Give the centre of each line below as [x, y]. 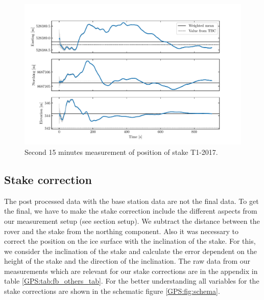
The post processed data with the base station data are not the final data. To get [131, 201]
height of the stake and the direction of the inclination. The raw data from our [127, 261]
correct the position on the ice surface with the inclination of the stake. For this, [130, 241]
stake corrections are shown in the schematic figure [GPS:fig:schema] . [112, 291]
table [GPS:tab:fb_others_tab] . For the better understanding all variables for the [132, 281]
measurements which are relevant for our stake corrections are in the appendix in [131, 271]
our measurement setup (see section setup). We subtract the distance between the [132, 221]
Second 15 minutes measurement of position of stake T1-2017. [121, 152]
